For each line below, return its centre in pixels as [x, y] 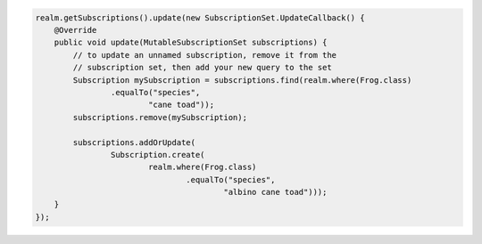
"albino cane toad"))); [275, 192]
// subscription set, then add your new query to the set [202, 68]
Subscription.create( [158, 155]
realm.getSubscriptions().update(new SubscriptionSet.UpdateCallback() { [200, 17]
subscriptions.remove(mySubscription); [160, 117]
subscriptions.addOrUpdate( [134, 142]
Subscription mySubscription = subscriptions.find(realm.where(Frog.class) [242, 80]
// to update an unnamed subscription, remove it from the [205, 55]
